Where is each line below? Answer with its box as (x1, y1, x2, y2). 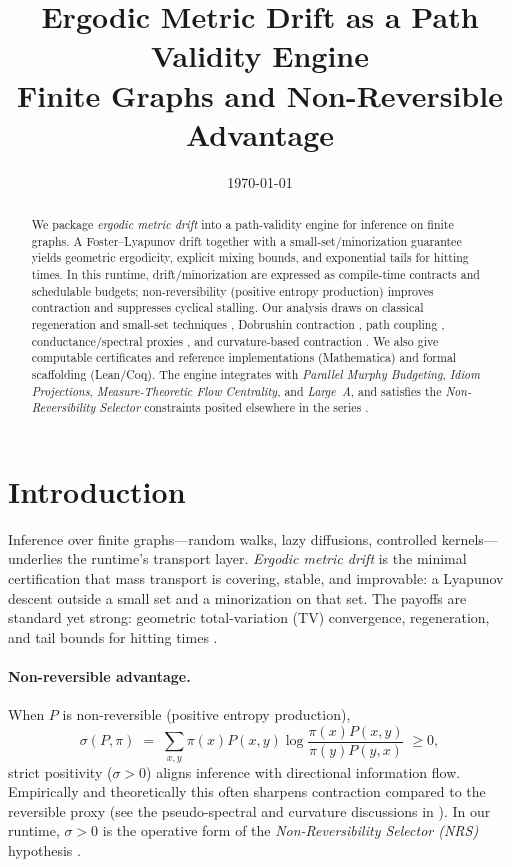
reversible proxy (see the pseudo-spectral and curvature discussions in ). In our (8, 800, 491, 821)
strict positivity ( (8, 761, 113, 782)
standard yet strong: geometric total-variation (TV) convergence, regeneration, (8, 607, 490, 628)
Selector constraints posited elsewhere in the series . (99, 399, 369, 416)
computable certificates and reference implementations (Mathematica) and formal (31, 349, 457, 366)
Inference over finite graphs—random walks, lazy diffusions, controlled (8, 528, 438, 549)
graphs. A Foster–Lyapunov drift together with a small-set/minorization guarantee (31, 232, 462, 249)
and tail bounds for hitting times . (8, 626, 218, 647)
